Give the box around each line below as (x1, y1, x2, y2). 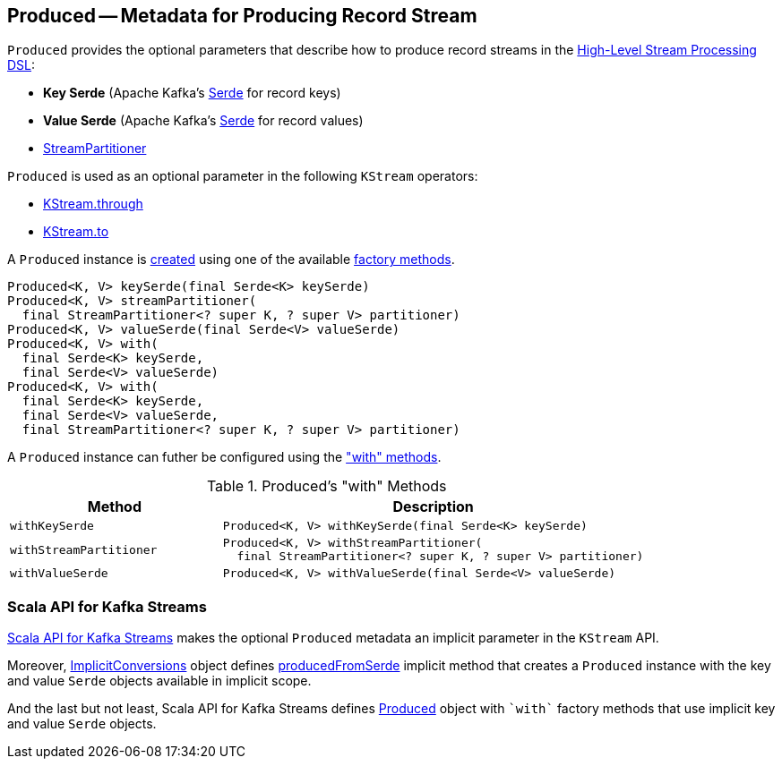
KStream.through (43, 196, 143, 212)
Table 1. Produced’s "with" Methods (206, 477, 447, 496)
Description (392, 498, 474, 516)
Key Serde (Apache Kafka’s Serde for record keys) (43, 85, 341, 101)
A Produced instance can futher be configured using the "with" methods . (7, 449, 442, 465)
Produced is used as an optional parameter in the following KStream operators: (7, 168, 478, 184)
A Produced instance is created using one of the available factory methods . (7, 251, 455, 268)
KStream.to (43, 224, 109, 240)
